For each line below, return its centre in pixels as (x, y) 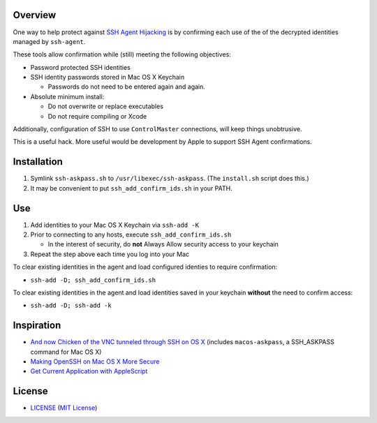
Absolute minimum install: (67, 96)
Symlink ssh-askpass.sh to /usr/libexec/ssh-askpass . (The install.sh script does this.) (170, 179)
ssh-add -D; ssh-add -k (71, 306)
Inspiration (37, 326)
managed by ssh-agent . (49, 41)
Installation (38, 162)
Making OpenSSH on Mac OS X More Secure (95, 362)
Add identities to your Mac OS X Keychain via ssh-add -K (114, 225)
